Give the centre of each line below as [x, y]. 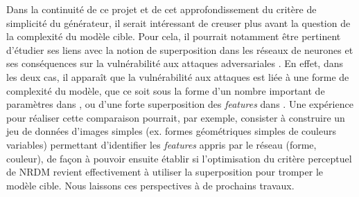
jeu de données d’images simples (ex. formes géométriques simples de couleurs [171, 131]
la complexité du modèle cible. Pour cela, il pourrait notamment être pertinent [174, 36]
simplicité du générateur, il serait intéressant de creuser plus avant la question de [178, 22]
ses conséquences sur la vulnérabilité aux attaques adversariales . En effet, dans [175, 63]
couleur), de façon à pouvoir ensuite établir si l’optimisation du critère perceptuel [179, 158]
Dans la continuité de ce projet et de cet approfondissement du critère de [161, 9]
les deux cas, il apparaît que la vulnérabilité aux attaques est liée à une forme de [178, 76]
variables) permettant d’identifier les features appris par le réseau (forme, [161, 144]
